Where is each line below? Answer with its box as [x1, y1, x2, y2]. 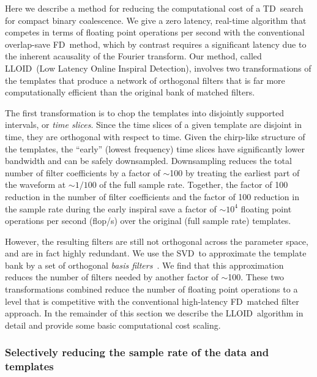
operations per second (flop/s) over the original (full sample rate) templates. [5, 214, 291, 227]
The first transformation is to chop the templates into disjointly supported [5, 106, 285, 119]
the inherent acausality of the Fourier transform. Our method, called [5, 50, 262, 62]
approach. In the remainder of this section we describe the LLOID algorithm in [5, 307, 304, 319]
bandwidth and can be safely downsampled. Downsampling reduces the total [5, 154, 292, 167]
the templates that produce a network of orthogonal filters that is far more [5, 73, 285, 86]
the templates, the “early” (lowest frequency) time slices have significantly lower [5, 142, 305, 155]
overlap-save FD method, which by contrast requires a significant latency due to [5, 37, 307, 50]
